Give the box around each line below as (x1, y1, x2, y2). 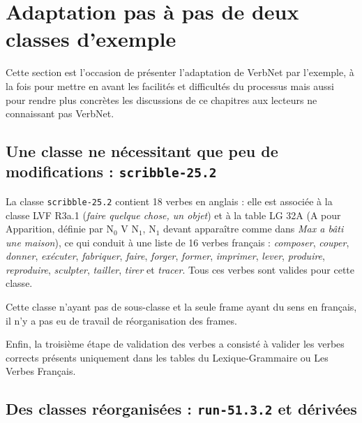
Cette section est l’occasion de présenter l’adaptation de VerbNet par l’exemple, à (6, 65, 354, 80)
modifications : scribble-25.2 (6, 161, 217, 182)
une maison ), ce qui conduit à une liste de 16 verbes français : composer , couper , (6, 235, 349, 249)
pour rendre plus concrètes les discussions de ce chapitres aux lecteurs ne (6, 92, 317, 107)
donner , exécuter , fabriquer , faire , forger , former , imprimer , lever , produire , (6, 248, 325, 263)
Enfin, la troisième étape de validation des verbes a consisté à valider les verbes (6, 336, 345, 351)
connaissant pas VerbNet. (6, 106, 114, 121)
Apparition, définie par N (6, 221, 114, 236)
